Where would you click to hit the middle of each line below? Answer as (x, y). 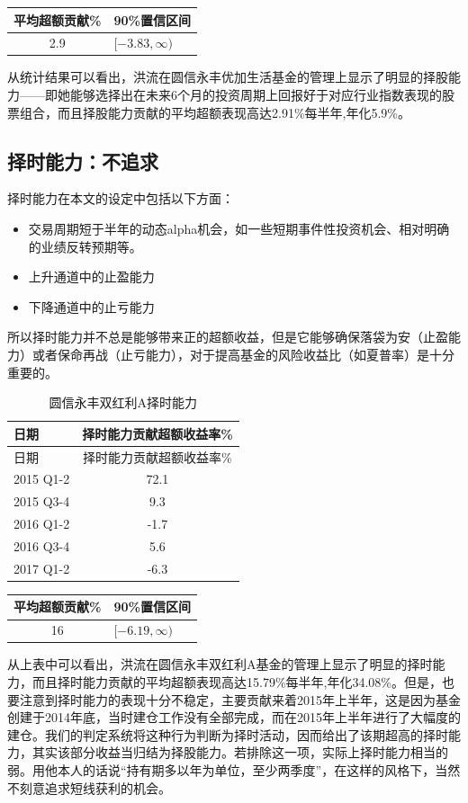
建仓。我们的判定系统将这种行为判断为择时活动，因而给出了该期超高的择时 (228, 734)
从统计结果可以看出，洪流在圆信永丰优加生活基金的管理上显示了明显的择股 (228, 77)
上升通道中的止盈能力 (91, 277)
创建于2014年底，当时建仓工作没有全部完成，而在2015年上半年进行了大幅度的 (234, 717)
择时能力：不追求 (83, 161)
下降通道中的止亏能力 (91, 306)
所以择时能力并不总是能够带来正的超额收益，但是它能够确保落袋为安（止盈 (228, 337)
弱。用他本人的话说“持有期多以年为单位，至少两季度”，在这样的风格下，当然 (234, 769)
